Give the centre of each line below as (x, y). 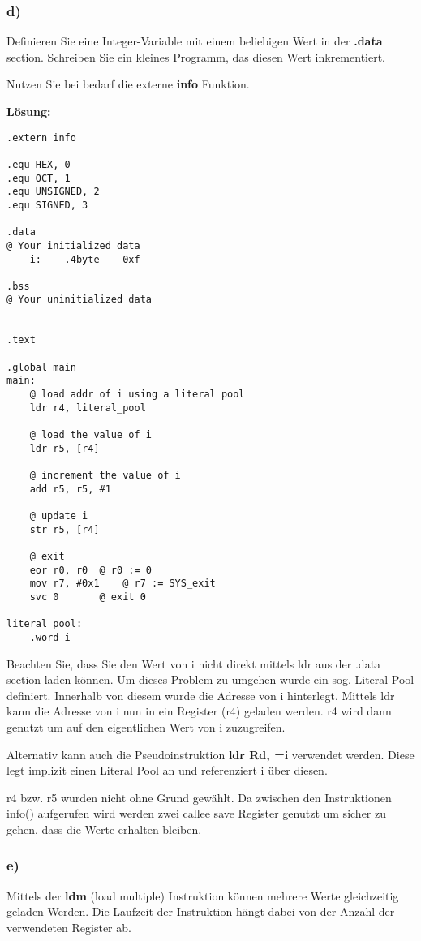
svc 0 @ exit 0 (88, 597)
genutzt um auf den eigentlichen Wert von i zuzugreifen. (146, 726)
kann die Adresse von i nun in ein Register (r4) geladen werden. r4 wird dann (199, 711)
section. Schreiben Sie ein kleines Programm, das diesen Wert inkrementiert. (196, 56)
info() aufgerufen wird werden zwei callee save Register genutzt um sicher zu (197, 813)
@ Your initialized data (73, 245)
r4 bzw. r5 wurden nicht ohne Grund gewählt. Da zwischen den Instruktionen (199, 797)
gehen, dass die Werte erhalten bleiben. (104, 829)
